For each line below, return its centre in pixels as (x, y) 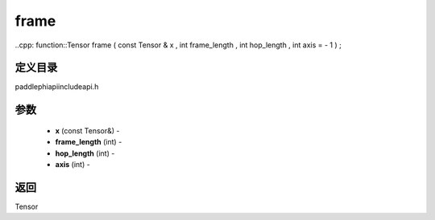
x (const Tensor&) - (87, 130)
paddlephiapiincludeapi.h (57, 87)
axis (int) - (72, 165)
